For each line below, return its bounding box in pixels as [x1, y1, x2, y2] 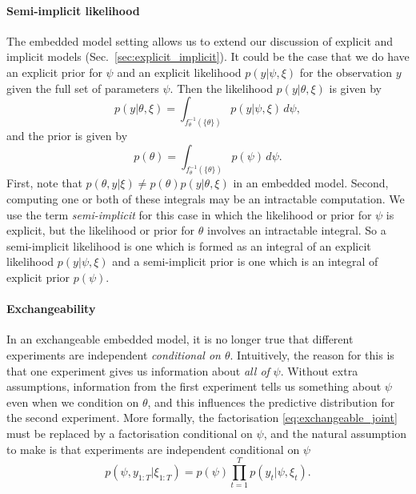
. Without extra [280, 362, 358, 379]
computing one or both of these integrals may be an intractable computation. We [6, 191, 405, 207]
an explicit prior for [6, 63, 102, 80]
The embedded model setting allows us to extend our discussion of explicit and [6, 32, 394, 49]
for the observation [299, 63, 392, 80]
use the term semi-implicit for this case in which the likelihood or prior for [6, 206, 372, 223]
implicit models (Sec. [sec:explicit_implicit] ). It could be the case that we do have [6, 48, 410, 65]
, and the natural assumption [263, 425, 406, 441]
